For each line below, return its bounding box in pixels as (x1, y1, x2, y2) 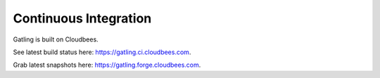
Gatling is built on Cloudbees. (13, 35, 99, 44)
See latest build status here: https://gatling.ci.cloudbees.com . (13, 48, 191, 56)
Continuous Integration (13, 11, 152, 26)
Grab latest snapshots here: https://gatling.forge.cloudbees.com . (13, 60, 201, 70)
